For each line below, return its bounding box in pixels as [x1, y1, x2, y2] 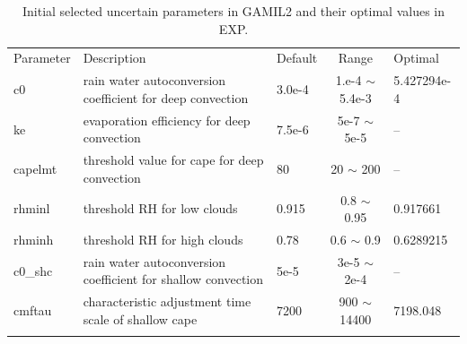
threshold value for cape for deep [83, 150, 264, 169]
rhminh [13, 230, 54, 249]
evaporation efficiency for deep [83, 110, 251, 129]
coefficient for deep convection [83, 88, 249, 107]
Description [83, 48, 146, 67]
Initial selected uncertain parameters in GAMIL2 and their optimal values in [22, 2, 445, 20]
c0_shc [13, 261, 53, 279]
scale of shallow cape [83, 309, 198, 328]
